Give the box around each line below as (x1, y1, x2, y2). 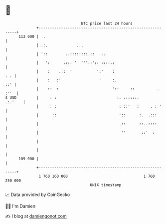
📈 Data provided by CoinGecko (5, 192, 70, 198)
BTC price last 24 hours (81, 21, 133, 26)
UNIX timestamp (90, 182, 122, 188)
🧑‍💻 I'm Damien (5, 203, 36, 209)
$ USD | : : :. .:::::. (5, 95, 140, 100)
